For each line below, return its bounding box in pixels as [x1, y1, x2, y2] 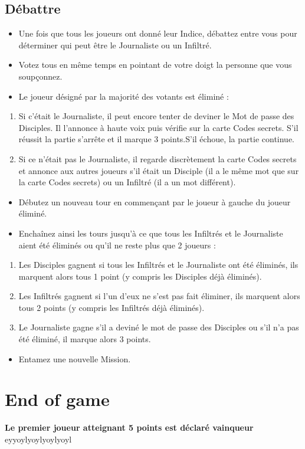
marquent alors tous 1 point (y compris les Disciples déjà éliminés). [18, 270, 262, 282]
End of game [5, 387, 110, 411]
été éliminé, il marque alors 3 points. [18, 333, 151, 345]
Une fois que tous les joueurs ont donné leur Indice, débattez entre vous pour [18, 27, 297, 40]
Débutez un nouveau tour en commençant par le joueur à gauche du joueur [18, 195, 291, 208]
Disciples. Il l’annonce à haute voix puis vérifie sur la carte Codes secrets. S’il [18, 121, 299, 133]
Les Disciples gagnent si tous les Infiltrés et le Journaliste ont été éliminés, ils [18, 258, 299, 271]
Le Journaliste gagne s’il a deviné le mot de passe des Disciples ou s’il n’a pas [18, 321, 299, 333]
